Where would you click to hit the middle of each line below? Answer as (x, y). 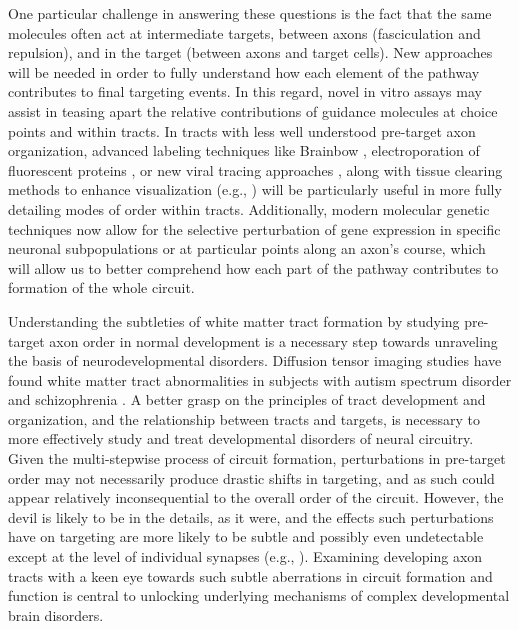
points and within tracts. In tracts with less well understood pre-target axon (242, 130)
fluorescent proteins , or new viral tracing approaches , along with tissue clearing (255, 169)
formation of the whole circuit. (101, 287)
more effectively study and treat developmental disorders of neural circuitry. (241, 438)
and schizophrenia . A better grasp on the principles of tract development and (247, 399)
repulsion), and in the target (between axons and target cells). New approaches (250, 52)
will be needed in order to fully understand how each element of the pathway (244, 71)
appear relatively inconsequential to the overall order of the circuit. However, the (256, 497)
